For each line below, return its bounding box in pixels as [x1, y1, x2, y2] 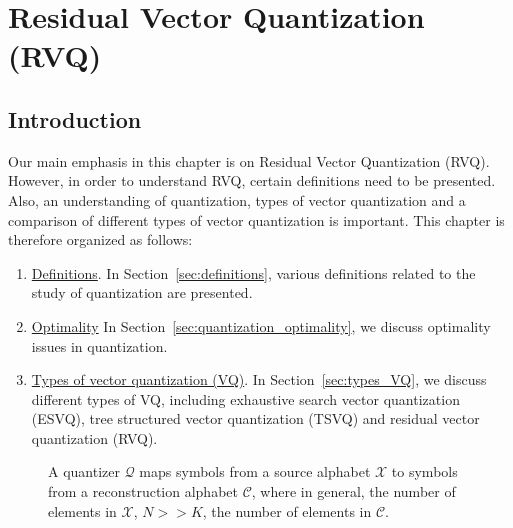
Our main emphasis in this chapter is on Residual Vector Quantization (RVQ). [8, 150, 490, 171]
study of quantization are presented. [31, 282, 253, 303]
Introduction [8, 103, 142, 134]
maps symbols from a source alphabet [139, 461, 371, 482]
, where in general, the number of [251, 481, 456, 502]
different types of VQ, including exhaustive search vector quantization [31, 388, 460, 409]
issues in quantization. [31, 335, 168, 356]
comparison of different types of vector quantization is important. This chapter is [8, 209, 505, 230]
